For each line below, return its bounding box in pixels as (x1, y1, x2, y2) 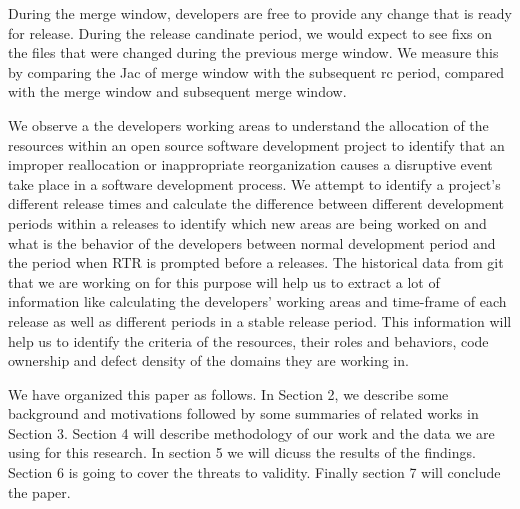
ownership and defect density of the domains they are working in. (8, 350, 409, 371)
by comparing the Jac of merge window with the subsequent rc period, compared (8, 61, 504, 82)
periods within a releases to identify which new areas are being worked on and (8, 212, 487, 233)
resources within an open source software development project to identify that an (8, 134, 505, 155)
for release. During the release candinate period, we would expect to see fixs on (8, 22, 493, 43)
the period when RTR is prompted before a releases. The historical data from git (8, 252, 504, 273)
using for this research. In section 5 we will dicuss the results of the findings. (8, 442, 476, 463)
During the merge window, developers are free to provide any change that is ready (8, 3, 512, 23)
